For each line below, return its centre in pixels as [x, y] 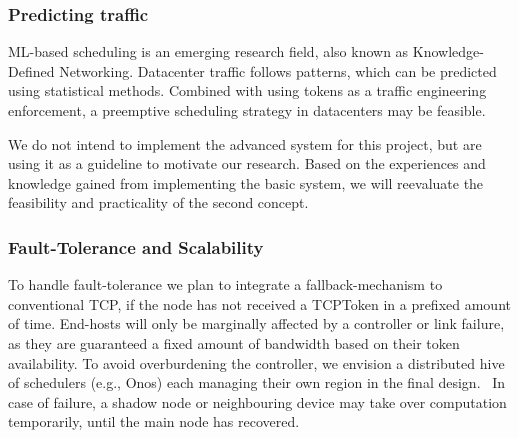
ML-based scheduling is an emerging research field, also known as [208, 51]
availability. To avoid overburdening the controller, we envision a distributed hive [256, 362]
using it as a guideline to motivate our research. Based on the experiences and [247, 163]
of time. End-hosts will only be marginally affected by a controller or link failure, [256, 323]
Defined [31, 70]
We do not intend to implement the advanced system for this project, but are [245, 143]
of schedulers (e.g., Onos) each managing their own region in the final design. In [257, 382]
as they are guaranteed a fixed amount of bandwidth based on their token [234, 342]
